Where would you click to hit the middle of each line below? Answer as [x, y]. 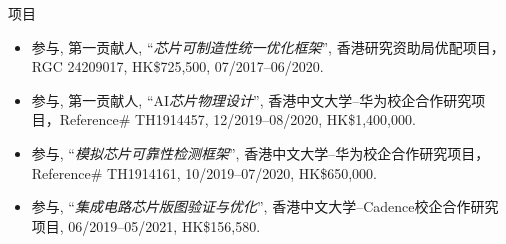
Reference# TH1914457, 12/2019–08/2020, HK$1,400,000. [237, 119]
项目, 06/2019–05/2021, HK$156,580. [146, 225]
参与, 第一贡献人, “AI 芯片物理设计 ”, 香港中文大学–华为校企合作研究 [251, 99]
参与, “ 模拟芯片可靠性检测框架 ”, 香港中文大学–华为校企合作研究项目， [260, 152]
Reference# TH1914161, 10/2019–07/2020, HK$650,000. [204, 172]
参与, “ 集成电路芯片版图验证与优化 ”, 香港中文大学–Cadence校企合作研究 [265, 206]
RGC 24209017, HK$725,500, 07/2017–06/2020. [177, 66]
